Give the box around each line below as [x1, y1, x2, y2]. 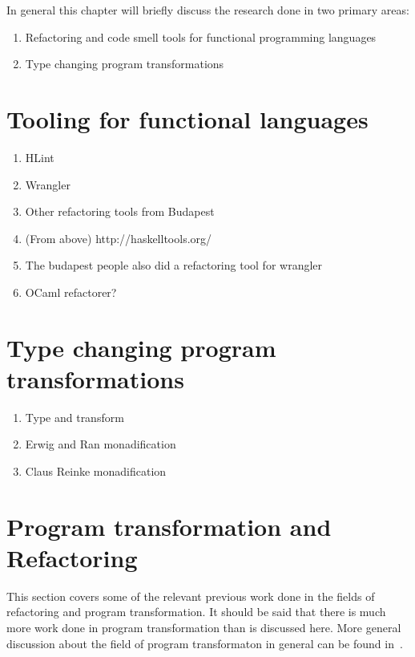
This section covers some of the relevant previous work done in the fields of [6, 587, 375, 604]
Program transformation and [6, 509, 332, 542]
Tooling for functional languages [6, 102, 369, 135]
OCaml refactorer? [25, 283, 117, 300]
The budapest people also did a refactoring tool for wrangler [25, 257, 323, 274]
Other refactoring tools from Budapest [25, 203, 215, 220]
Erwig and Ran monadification [25, 436, 176, 452]
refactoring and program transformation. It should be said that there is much [6, 603, 386, 620]
